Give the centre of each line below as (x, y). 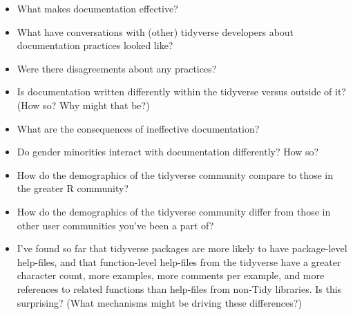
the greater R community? (73, 188)
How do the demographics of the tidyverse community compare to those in (175, 174)
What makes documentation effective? (97, 8)
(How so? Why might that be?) (83, 105)
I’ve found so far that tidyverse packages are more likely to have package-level (182, 248)
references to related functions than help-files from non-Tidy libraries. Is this (179, 288)
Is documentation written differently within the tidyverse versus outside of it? (181, 92)
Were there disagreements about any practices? (117, 68)
